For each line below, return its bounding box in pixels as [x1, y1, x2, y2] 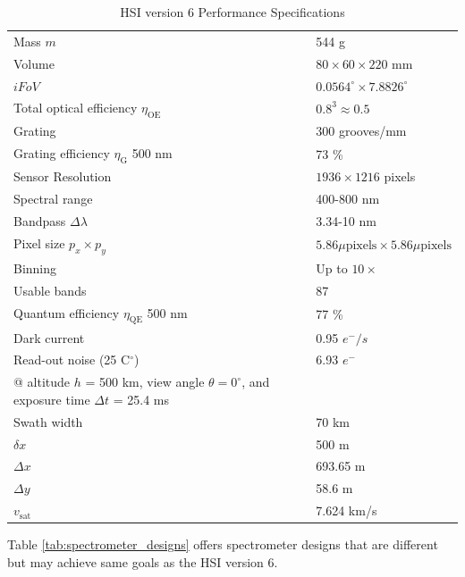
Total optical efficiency [13, 98, 138, 117]
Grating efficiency [13, 144, 110, 163]
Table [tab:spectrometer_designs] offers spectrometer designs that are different [7, 535, 438, 554]
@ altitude [13, 372, 71, 391]
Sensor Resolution [13, 167, 112, 186]
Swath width [13, 412, 83, 431]
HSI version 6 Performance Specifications [120, 3, 345, 21]
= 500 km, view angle [85, 372, 205, 391]
